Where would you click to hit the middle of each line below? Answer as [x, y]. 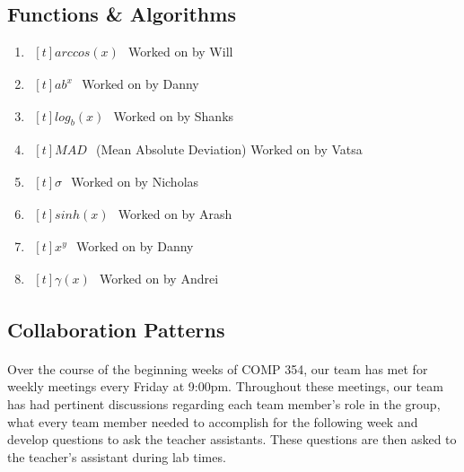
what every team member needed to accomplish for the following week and [213, 421]
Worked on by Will [181, 52]
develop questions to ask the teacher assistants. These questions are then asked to [232, 439]
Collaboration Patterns [116, 329]
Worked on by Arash [175, 214]
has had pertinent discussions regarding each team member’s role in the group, [224, 404]
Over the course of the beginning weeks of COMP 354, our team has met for [218, 368]
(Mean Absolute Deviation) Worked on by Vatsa [229, 149]
